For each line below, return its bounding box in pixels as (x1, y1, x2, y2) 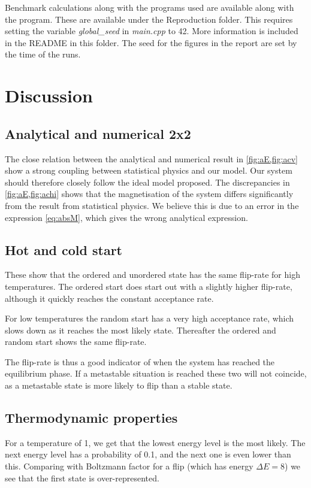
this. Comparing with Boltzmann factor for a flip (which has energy (5, 460, 253, 472)
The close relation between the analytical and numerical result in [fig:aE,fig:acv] (5, 152, 298, 165)
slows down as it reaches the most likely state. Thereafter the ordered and (5, 323, 276, 336)
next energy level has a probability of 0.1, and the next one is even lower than (5, 448, 291, 460)
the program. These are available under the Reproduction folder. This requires (5, 13, 293, 25)
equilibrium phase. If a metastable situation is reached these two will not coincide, (5, 367, 307, 380)
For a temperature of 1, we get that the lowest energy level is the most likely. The (5, 436, 306, 448)
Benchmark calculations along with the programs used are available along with (5, 1, 294, 13)
